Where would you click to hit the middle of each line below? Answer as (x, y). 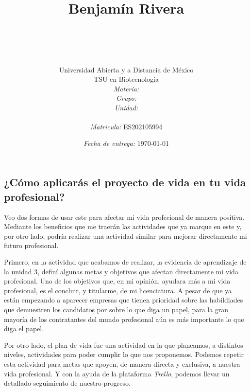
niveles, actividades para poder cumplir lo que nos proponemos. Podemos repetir (124, 354)
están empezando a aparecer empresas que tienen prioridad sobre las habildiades (124, 300)
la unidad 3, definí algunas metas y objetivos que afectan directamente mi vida (121, 271)
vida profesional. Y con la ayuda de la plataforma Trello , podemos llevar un (117, 373)
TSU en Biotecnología (126, 79)
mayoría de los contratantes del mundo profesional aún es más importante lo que (124, 319)
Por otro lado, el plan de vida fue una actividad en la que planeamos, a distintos (124, 345)
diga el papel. (24, 329)
